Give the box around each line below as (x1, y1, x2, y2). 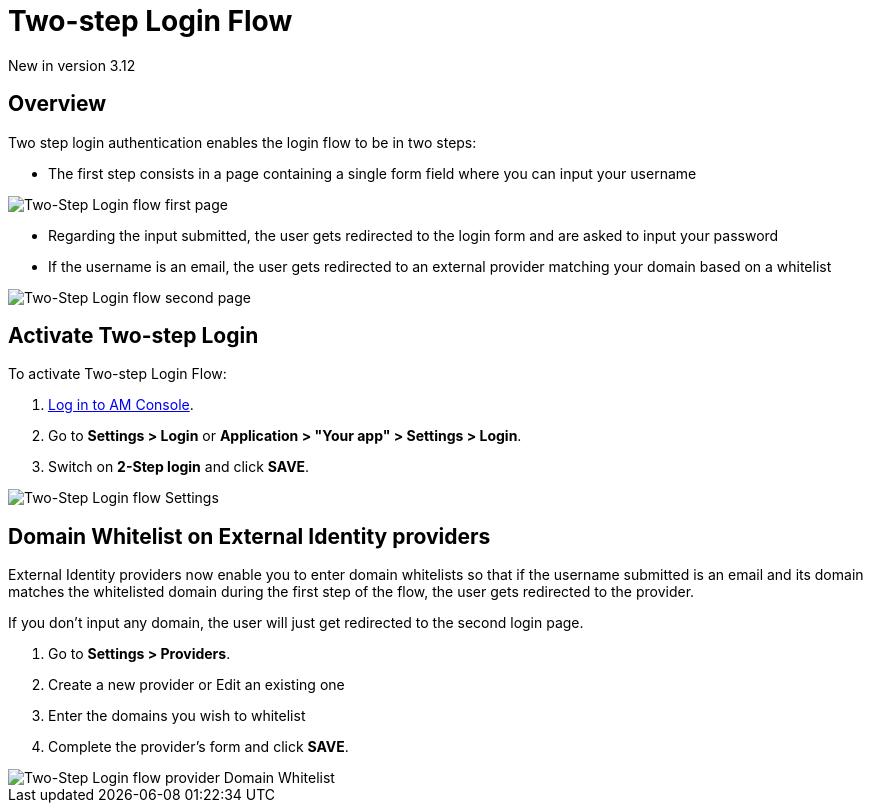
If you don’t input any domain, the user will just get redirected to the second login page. (8, 614, 584, 632)
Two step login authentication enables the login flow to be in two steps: (8, 133, 477, 151)
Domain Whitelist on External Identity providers (8, 523, 491, 549)
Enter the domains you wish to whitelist (48, 707, 306, 725)
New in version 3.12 (8, 56, 136, 74)
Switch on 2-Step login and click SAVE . (48, 458, 310, 476)
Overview (8, 91, 107, 117)
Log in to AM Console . (48, 396, 194, 414)
